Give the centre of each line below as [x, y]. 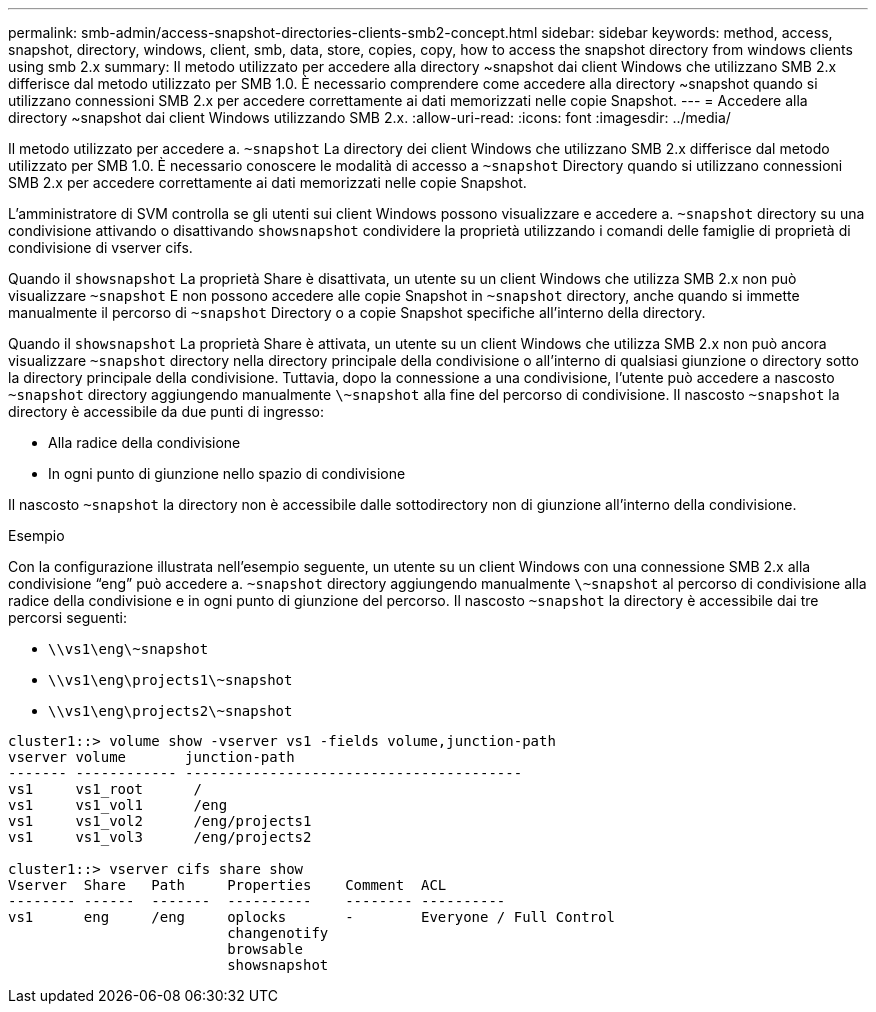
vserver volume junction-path [151, 757]
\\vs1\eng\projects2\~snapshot [170, 711]
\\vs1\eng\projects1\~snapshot [170, 680]
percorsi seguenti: [68, 617]
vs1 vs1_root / [105, 789]
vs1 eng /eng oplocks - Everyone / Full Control [311, 917]
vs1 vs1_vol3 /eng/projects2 [160, 837]
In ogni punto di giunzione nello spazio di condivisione [227, 473]
